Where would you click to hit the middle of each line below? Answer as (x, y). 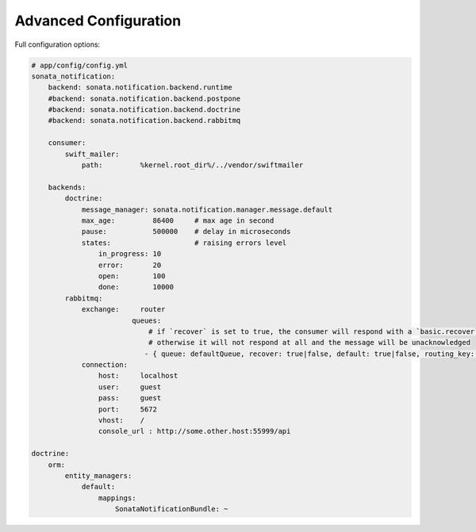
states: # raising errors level (184, 243)
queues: (146, 320)
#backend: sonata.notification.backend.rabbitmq (144, 121)
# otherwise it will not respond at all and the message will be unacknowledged (309, 343)
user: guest (130, 387)
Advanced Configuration (98, 21)
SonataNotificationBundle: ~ (172, 509)
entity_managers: (98, 475)
